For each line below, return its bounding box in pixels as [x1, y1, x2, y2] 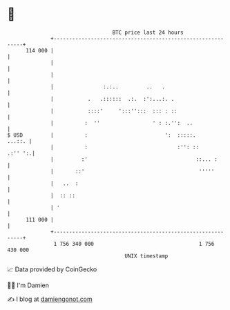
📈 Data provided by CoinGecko [7, 265, 97, 273]
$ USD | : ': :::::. [7, 131, 196, 139]
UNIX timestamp [124, 252, 169, 260]
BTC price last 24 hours [112, 29, 184, 36]
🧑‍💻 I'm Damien [7, 281, 50, 289]
